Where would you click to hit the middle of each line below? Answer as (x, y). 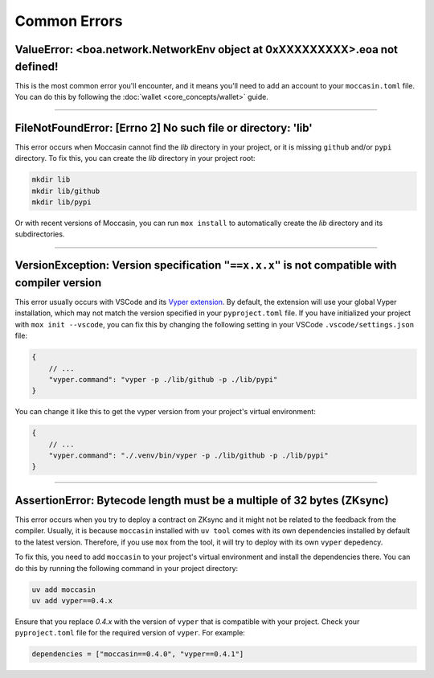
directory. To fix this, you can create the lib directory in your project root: (135, 158)
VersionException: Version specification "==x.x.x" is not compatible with (206, 265)
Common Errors (69, 21)
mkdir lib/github (66, 191)
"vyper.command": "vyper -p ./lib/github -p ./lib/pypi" (163, 379)
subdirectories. (40, 234)
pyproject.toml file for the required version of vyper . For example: (130, 633)
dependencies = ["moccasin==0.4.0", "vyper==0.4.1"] (138, 654)
